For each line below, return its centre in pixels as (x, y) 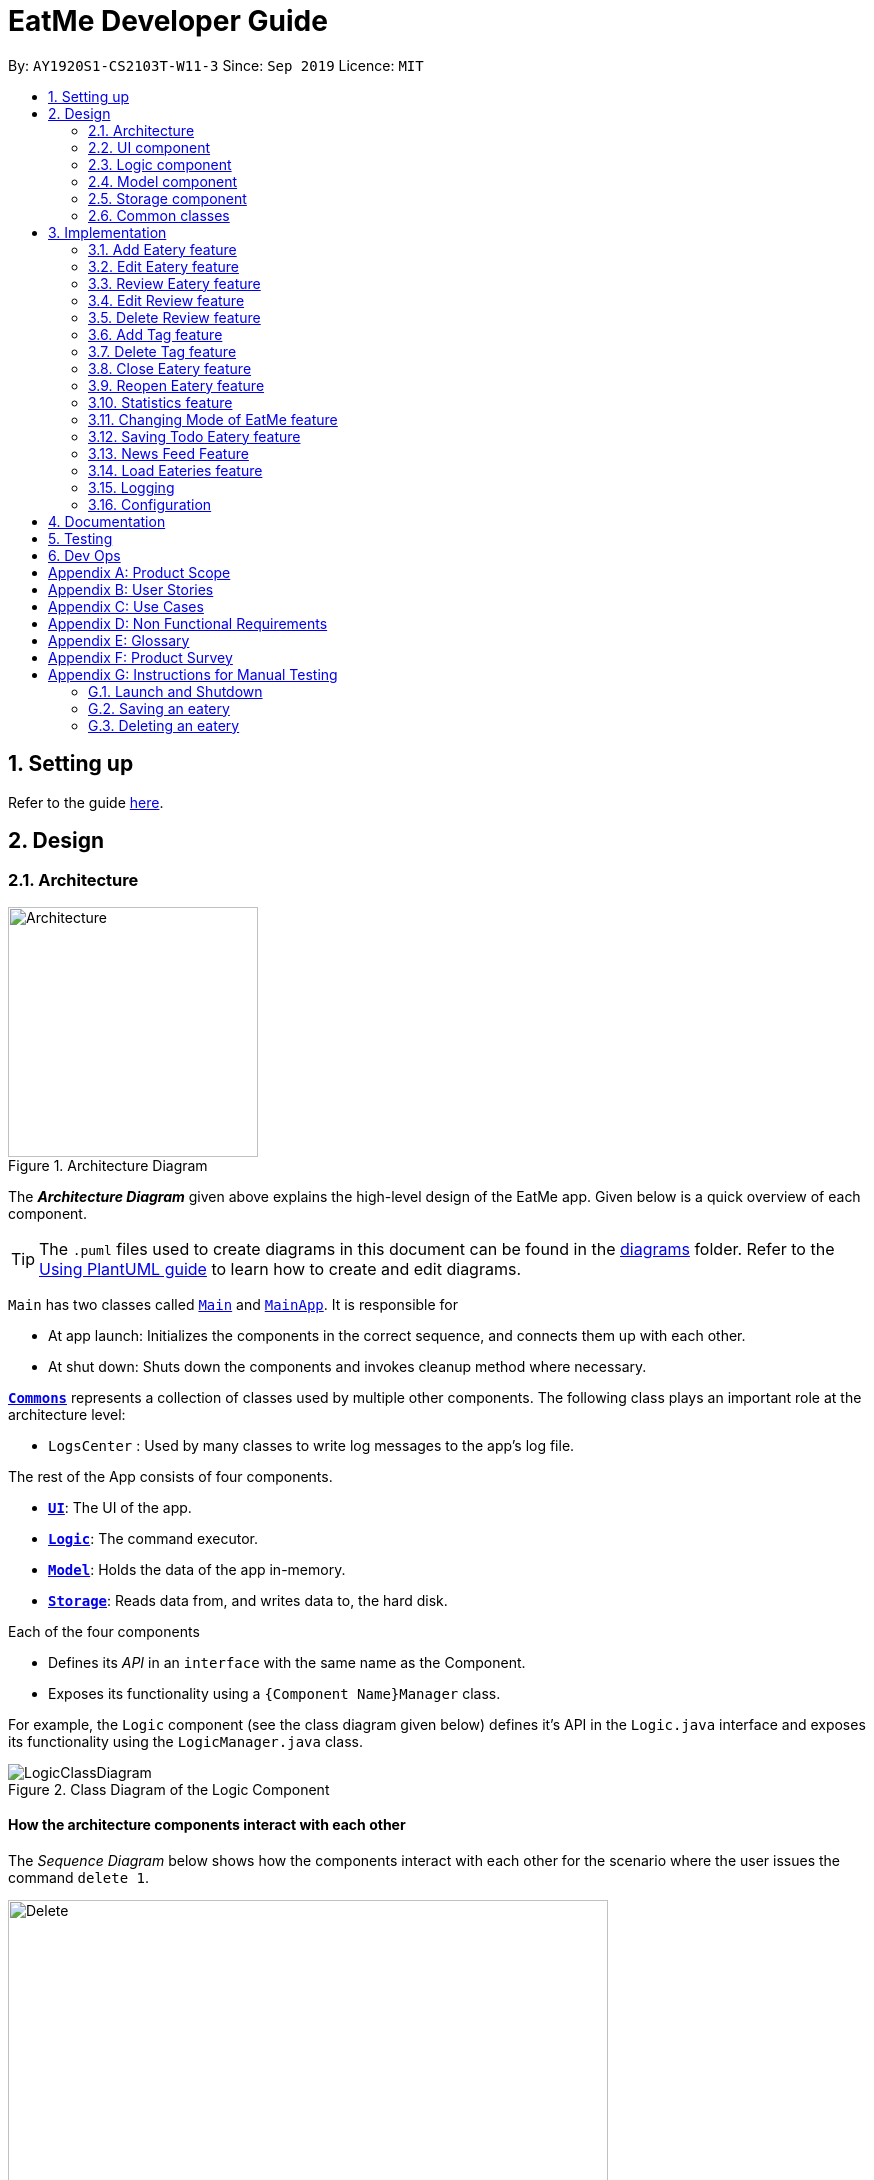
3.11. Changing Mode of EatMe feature (213, 419)
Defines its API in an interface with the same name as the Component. (287, 1662)
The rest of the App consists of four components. (170, 1476)
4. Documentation (107, 521)
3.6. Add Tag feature (155, 334)
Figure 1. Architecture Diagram (108, 1165)
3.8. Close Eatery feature (170, 368)
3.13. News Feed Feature (168, 453)
